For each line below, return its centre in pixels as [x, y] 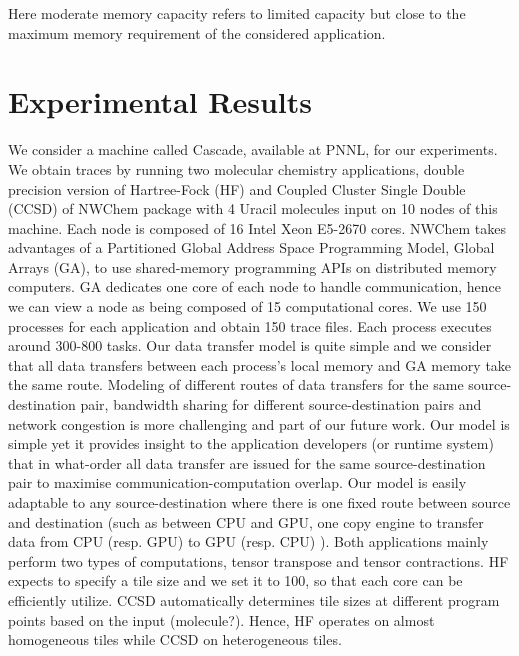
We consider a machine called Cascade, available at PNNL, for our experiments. [253, 149]
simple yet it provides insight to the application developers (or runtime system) [251, 443]
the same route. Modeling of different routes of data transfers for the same [236, 384]
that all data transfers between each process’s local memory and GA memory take [260, 364]
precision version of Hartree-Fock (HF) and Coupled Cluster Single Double [237, 188]
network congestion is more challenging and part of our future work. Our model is [259, 423]
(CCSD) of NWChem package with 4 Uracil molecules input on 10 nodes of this [253, 208]
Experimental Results [160, 101]
